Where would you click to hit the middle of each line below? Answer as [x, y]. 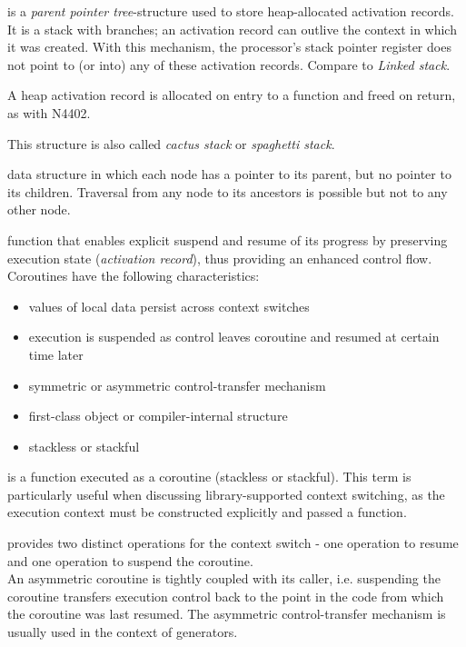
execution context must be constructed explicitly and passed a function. [207, 512]
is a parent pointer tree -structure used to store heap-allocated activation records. [231, 11]
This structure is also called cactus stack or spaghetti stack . [171, 143]
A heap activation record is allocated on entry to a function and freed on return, [232, 95]
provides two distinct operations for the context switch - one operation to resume [233, 543]
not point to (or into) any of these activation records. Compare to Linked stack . [229, 64]
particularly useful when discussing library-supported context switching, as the [226, 494]
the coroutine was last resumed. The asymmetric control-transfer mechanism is [227, 614]
